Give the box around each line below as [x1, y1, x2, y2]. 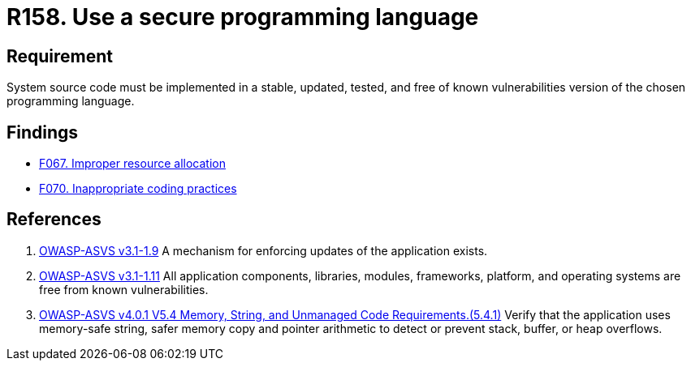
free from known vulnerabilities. [39, 282, 209, 297]
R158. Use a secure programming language [6, 3, 479, 31]
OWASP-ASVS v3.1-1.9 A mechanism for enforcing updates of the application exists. [39, 243, 488, 258]
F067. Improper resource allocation [39, 156, 226, 171]
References [6, 209, 101, 230]
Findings [6, 122, 79, 143]
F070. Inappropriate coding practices [39, 181, 237, 196]
